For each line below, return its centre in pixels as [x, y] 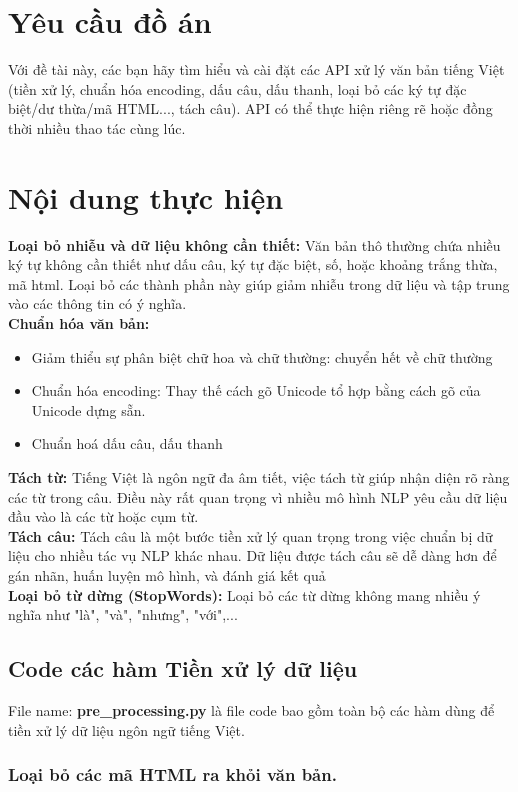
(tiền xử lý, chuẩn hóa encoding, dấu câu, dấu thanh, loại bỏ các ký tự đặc [237, 88]
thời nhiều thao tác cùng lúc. [97, 127]
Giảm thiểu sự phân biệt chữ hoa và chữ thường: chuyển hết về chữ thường [262, 356]
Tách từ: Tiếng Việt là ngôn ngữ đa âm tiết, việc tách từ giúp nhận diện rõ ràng [259, 476]
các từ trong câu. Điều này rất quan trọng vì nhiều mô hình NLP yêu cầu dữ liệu [258, 496]
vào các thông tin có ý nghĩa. [97, 303]
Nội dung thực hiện [146, 196]
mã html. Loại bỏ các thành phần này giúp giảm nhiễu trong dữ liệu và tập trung [259, 283]
